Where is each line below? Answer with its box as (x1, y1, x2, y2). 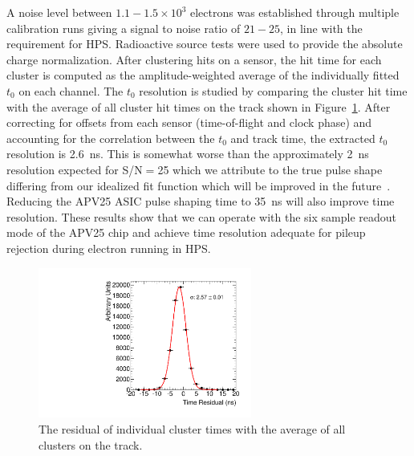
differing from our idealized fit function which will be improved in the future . (6, 177, 391, 193)
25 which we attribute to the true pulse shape (157, 161, 383, 177)
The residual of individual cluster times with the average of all (39, 421, 346, 438)
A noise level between (6, 4, 112, 20)
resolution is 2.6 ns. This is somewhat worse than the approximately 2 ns (6, 145, 369, 162)
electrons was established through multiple (190, 4, 400, 20)
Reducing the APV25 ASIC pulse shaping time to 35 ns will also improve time (6, 193, 395, 210)
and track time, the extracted (230, 129, 375, 146)
